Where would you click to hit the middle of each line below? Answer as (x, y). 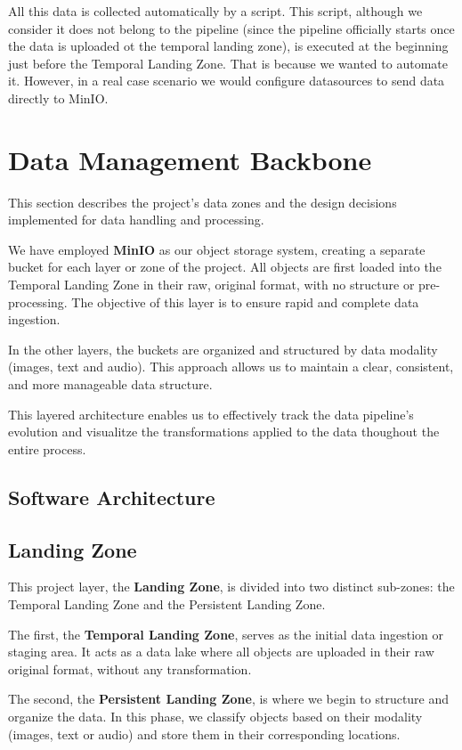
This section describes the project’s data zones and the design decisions (203, 202)
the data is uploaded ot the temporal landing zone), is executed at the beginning (228, 46)
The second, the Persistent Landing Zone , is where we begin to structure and (229, 699)
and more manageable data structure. (110, 384)
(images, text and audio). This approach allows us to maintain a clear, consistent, (231, 367)
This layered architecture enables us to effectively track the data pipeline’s (211, 414)
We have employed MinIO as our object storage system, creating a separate (217, 249)
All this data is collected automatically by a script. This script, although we (215, 11)
